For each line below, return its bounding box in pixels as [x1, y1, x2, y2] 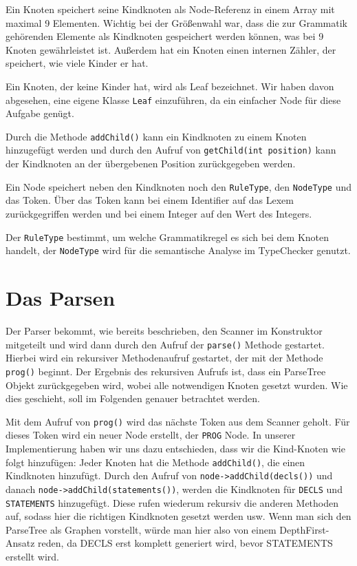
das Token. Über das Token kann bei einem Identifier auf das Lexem [6, 193, 294, 207]
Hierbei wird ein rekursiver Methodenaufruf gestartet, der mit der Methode [6, 350, 323, 365]
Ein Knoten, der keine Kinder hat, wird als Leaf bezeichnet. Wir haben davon [6, 78, 334, 93]
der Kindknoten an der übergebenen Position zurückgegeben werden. [6, 156, 296, 171]
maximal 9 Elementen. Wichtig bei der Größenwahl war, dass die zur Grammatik [6, 15, 347, 30]
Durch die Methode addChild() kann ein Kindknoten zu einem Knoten [6, 129, 307, 143]
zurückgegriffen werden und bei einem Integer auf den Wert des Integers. [6, 206, 312, 220]
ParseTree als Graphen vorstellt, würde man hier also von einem [6, 522, 277, 536]
